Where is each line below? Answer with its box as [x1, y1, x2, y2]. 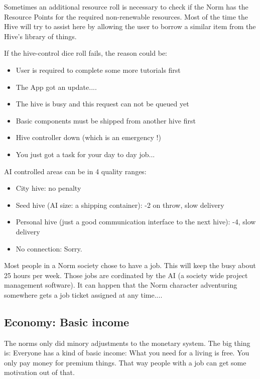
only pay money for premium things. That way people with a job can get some [4, 357, 246, 367]
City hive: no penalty [16, 183, 81, 193]
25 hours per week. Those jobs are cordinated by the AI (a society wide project [4, 270, 248, 280]
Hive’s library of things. [4, 31, 77, 41]
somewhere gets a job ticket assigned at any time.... [4, 289, 163, 300]
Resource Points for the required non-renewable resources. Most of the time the [4, 11, 248, 22]
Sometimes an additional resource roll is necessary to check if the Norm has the [4, 2, 248, 12]
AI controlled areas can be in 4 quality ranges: [4, 166, 147, 176]
